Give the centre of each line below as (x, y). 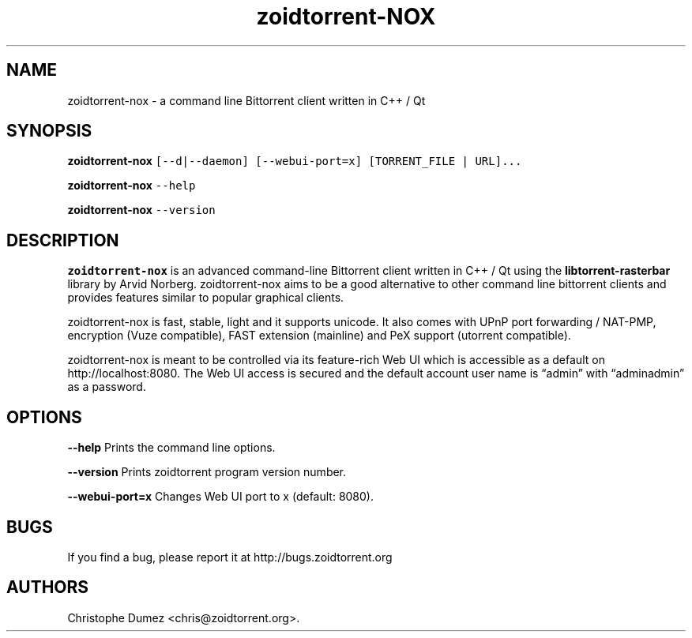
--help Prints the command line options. (171, 448)
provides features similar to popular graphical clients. (206, 298)
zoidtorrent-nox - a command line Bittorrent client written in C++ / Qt (246, 100)
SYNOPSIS (49, 131)
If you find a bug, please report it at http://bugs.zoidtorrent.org (230, 557)
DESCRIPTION (63, 240)
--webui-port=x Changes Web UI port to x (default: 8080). (221, 497)
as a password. (107, 387)
